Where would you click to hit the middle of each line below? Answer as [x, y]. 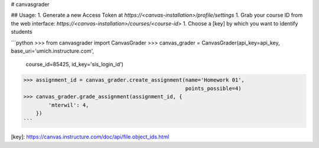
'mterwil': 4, [69, 105]
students [22, 32]
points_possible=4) [213, 88]
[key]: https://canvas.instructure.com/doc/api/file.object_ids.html [90, 137]
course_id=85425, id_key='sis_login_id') [75, 65]
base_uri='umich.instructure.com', [53, 51]
